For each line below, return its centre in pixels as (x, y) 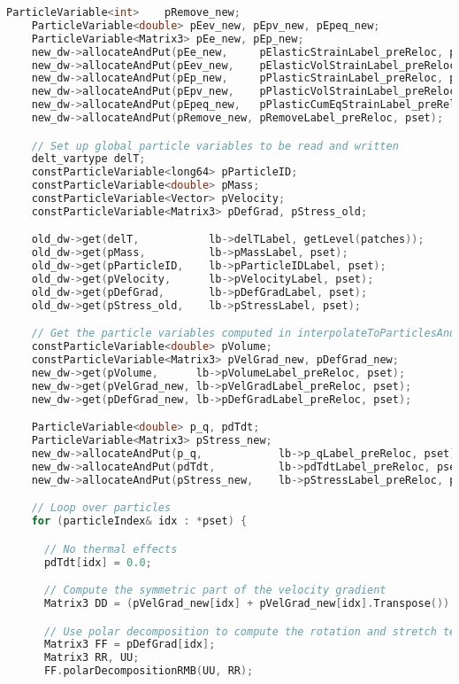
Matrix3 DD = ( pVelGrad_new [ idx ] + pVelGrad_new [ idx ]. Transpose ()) (247, 603)
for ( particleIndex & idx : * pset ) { (139, 521)
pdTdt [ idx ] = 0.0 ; (98, 562)
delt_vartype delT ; (88, 159)
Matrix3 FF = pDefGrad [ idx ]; (130, 645)
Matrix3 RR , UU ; (92, 658)
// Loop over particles (101, 508)
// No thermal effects (111, 549)
